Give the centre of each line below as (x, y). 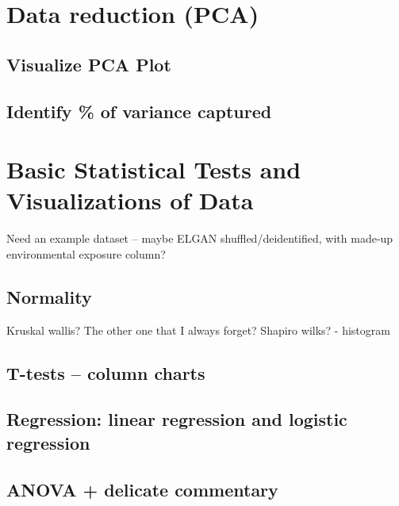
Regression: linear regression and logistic (177, 419)
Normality (49, 296)
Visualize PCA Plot (89, 64)
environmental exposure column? (86, 253)
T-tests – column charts (106, 372)
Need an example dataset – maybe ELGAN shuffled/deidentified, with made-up (200, 238)
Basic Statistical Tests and (154, 169)
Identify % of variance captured (139, 111)
